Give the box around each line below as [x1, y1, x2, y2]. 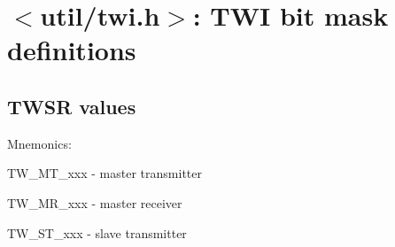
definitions [7, 32, 136, 68]
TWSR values [7, 92, 136, 120]
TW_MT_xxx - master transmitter [7, 164, 202, 182]
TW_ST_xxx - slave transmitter [7, 223, 187, 242]
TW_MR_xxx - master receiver [7, 193, 182, 212]
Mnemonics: [7, 134, 72, 152]
